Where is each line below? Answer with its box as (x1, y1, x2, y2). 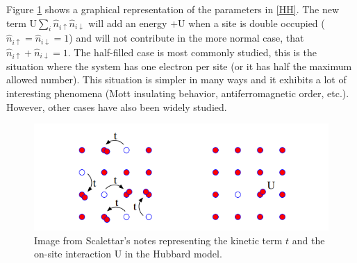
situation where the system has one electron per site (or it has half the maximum (6, 58, 352, 73)
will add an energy (88, 15, 167, 30)
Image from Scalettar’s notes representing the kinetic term (34, 232, 283, 247)
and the (292, 232, 325, 247)
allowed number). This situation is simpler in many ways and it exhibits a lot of (6, 72, 347, 87)
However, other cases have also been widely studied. (6, 99, 227, 114)
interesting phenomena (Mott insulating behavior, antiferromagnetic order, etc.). (6, 85, 349, 100)
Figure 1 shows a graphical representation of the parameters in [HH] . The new (6, 2, 340, 16)
